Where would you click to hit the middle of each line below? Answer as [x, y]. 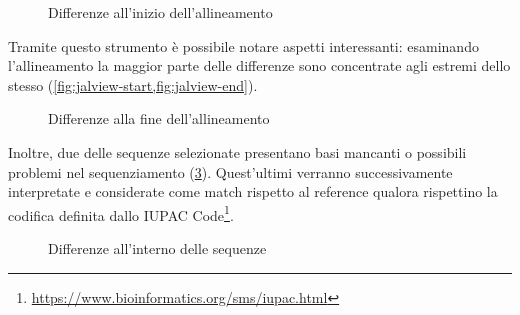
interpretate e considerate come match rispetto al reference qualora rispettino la [253, 191]
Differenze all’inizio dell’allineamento [160, 12]
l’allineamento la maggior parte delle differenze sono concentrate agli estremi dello [259, 65]
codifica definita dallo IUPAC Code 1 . [121, 213]
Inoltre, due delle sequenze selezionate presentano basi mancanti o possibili [237, 151]
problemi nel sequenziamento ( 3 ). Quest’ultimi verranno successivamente [230, 171]
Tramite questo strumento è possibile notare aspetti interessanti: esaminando [243, 45]
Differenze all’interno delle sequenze [157, 248]
